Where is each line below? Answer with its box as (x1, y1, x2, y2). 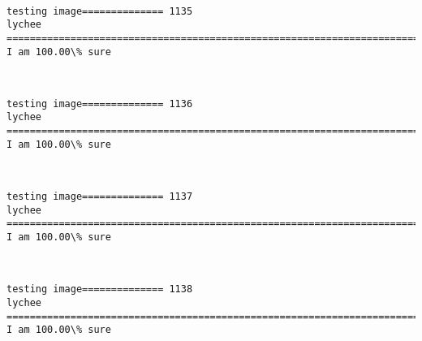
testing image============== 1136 (6, 97, 193, 110)
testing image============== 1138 (6, 283, 193, 296)
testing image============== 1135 (6, 5, 193, 17)
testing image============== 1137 (6, 191, 193, 203)
